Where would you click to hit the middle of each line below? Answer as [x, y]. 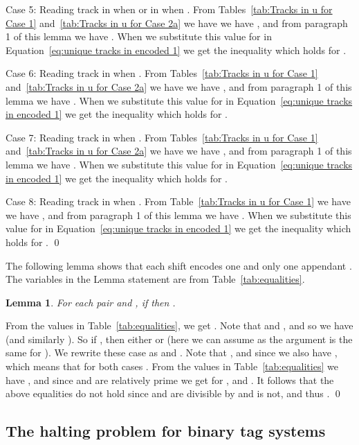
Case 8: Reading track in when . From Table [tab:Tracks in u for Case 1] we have [178, 201]
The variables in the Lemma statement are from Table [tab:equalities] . [155, 279]
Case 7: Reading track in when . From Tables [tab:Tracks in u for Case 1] [162, 137]
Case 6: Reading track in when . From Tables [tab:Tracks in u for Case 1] [162, 73]
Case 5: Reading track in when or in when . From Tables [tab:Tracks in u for [169, 9]
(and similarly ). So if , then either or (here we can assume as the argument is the [179, 339]
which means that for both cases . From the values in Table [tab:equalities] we [172, 366]
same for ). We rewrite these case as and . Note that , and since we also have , [172, 352]
